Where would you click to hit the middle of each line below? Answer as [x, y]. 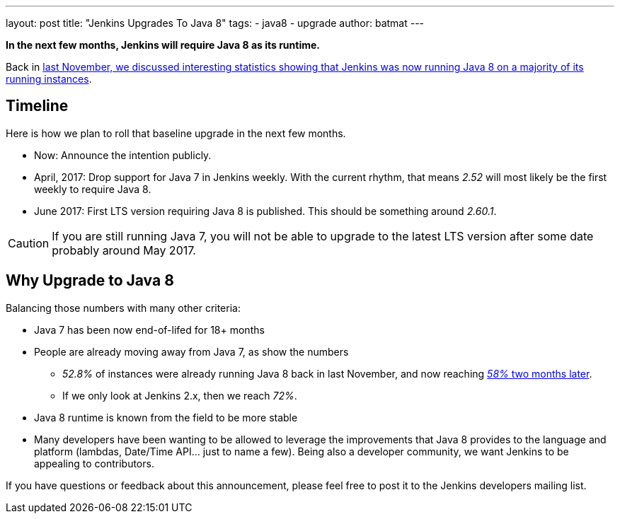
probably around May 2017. [124, 250]
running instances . [49, 79]
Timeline [37, 106]
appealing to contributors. [94, 463]
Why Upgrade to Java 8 [90, 281]
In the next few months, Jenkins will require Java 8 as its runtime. [163, 45]
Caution [29, 243]
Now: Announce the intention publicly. [123, 155]
